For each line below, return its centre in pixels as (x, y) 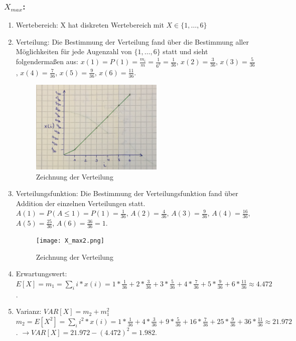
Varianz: (29, 311)
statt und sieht (185, 51)
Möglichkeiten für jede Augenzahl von (74, 51)
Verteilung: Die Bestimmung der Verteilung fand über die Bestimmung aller (132, 41)
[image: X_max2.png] (70, 241)
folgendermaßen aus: (47, 61)
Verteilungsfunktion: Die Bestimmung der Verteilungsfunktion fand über (127, 193)
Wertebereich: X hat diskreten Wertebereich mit (90, 25)
